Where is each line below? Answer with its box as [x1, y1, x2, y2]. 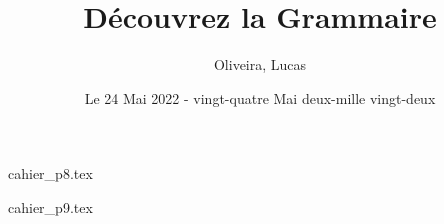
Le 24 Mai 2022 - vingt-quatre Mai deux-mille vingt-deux [84, 87, 436, 108]
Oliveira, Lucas [213, 54, 307, 75]
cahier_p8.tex [8, 163, 93, 184]
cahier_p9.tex [8, 196, 93, 217]
